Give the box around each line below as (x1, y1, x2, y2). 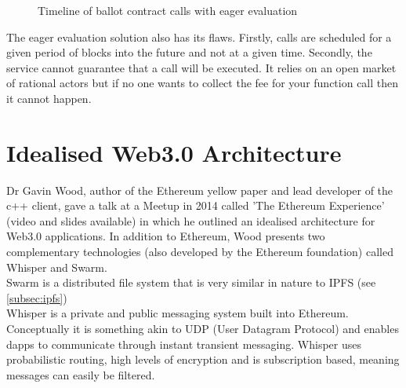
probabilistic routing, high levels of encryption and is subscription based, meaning (6, 351, 400, 368)
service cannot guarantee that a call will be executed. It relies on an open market (6, 59, 397, 75)
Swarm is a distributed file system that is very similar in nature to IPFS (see (6, 274, 376, 291)
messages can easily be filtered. (6, 366, 155, 383)
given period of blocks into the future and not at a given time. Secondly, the (6, 44, 372, 60)
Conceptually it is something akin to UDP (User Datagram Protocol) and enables (6, 320, 399, 337)
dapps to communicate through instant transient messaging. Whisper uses (6, 335, 362, 352)
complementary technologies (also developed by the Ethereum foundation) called (6, 243, 393, 260)
